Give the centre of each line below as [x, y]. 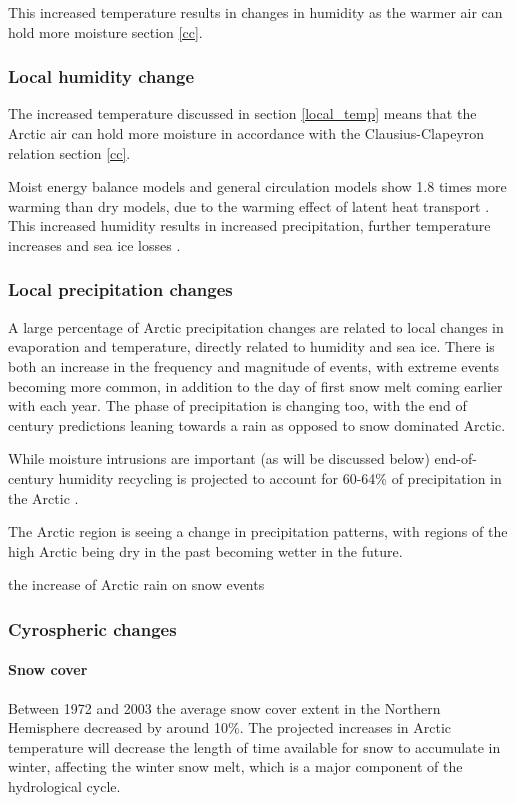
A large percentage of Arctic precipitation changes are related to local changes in [256, 326]
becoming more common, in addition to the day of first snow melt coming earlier [255, 385]
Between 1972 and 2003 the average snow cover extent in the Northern [224, 707]
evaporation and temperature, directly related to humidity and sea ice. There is [251, 346]
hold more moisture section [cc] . [105, 31]
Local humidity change [101, 76]
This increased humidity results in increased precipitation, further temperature [249, 225]
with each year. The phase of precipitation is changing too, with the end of [237, 405]
